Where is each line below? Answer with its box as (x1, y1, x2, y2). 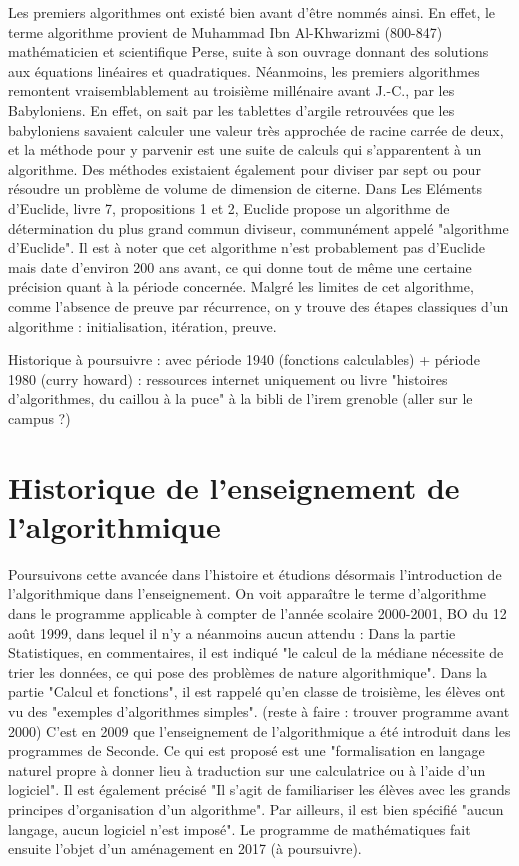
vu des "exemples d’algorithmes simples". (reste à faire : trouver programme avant (8, 700, 510, 721)
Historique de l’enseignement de (8, 466, 460, 507)
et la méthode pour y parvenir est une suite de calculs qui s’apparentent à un (8, 139, 482, 160)
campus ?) (8, 407, 71, 428)
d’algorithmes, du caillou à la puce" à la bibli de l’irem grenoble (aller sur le (8, 388, 473, 409)
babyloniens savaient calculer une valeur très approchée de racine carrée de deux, (8, 119, 504, 140)
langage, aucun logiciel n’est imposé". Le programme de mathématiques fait (8, 818, 471, 839)
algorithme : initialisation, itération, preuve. (8, 315, 277, 336)
